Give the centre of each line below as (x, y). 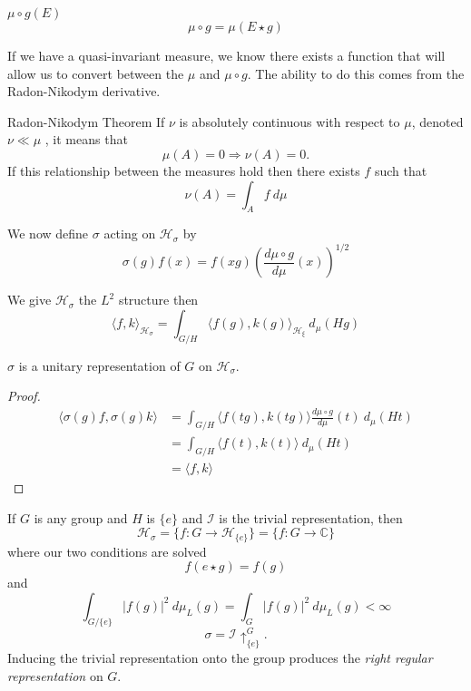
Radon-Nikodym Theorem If (86, 121)
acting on (130, 234)
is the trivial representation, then (311, 517)
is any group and (81, 517)
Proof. (24, 396)
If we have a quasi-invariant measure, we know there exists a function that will (226, 55)
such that (401, 170)
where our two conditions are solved (107, 551)
